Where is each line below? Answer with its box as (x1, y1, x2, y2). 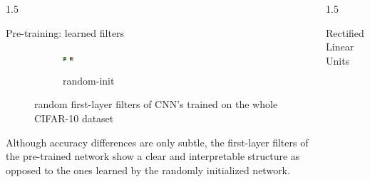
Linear (326, 39, 354, 54)
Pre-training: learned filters (6, 25, 125, 40)
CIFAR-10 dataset (34, 110, 114, 125)
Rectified (326, 25, 364, 40)
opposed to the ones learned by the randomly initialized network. (6, 162, 290, 177)
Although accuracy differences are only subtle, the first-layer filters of (6, 134, 309, 149)
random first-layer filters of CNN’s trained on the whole (34, 97, 278, 112)
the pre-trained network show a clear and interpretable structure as (6, 149, 300, 164)
